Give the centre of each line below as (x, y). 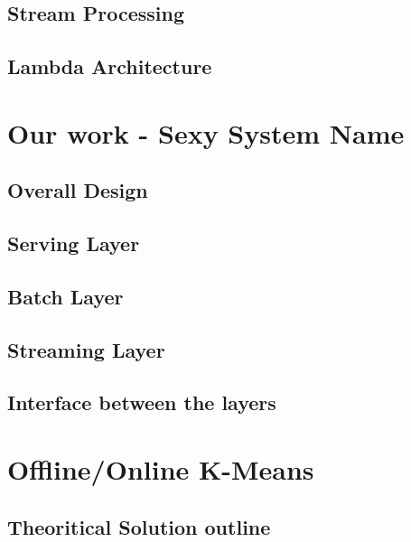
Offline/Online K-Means (161, 469)
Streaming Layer (86, 349)
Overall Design (78, 190)
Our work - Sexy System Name (206, 132)
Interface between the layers (142, 402)
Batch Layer (65, 296)
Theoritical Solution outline (139, 526)
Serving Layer (74, 243)
